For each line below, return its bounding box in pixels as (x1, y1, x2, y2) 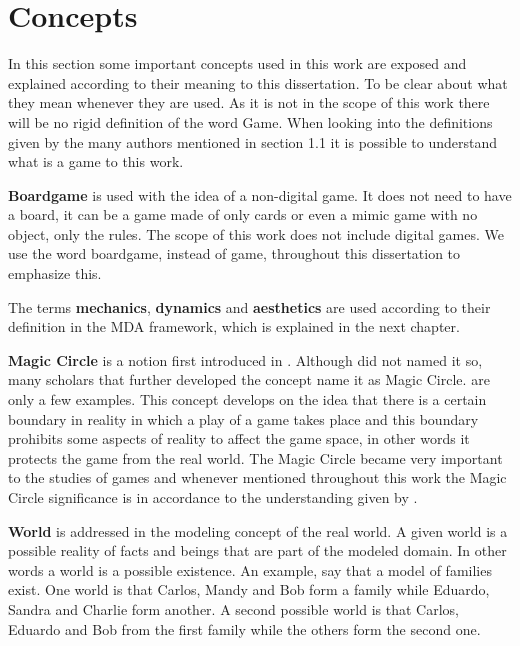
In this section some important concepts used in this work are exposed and (8, 53, 467, 74)
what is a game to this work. (8, 151, 184, 172)
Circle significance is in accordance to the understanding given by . (8, 487, 418, 507)
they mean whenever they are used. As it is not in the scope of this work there (8, 92, 490, 113)
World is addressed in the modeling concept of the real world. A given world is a (8, 520, 508, 541)
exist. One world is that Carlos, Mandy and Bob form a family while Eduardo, (8, 579, 490, 600)
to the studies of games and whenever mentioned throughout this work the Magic (8, 467, 507, 488)
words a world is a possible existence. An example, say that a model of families (8, 559, 492, 580)
